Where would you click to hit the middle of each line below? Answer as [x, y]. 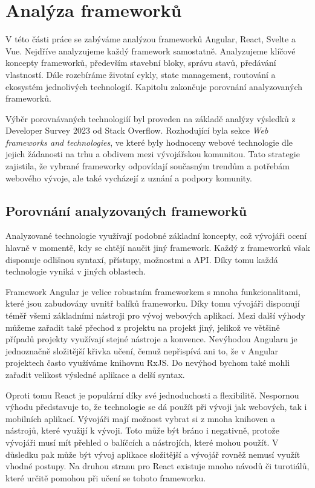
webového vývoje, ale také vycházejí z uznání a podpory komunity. [129, 177]
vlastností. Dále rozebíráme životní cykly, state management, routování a [141, 74]
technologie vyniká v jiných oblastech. [76, 271]
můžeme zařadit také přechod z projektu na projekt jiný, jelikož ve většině [143, 327]
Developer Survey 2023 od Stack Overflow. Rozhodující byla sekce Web [137, 130]
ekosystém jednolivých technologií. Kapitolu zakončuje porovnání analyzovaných [154, 86]
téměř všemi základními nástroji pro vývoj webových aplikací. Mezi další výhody [155, 315]
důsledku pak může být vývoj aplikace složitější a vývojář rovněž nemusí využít [153, 454]
